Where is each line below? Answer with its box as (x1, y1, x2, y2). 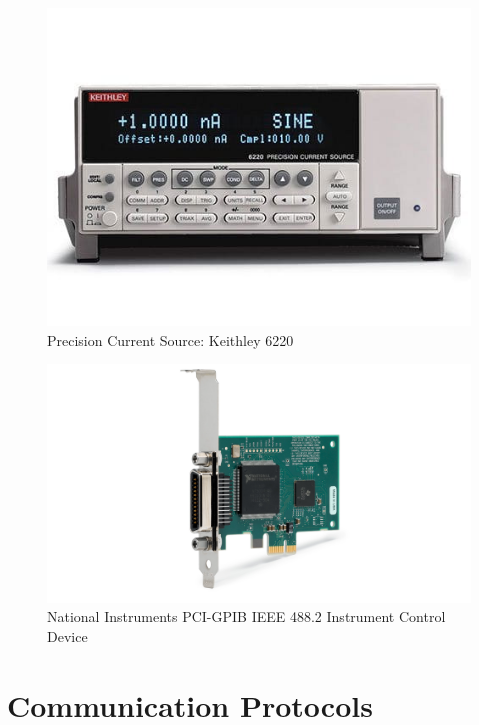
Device (47, 625, 88, 646)
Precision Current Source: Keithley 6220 (47, 329, 294, 350)
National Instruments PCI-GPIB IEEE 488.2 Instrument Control (47, 606, 446, 627)
